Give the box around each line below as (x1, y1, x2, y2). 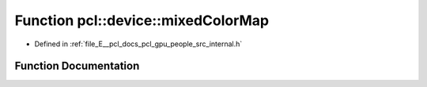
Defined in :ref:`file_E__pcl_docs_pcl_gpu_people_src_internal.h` (34, 39, 243, 49)
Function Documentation (14, 60, 140, 73)
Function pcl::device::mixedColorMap (14, 12, 270, 29)
